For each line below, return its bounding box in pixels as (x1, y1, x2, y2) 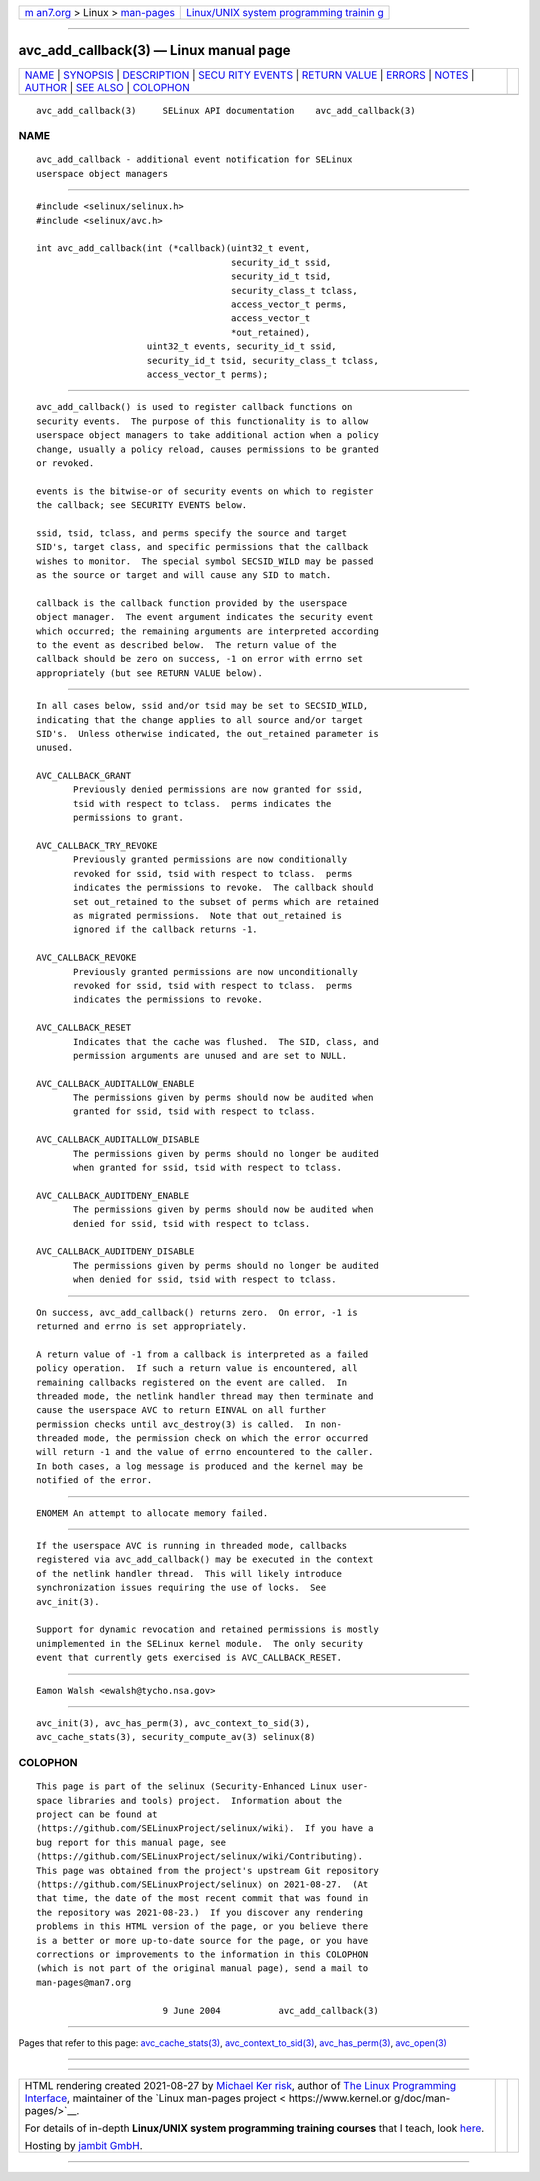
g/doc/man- (393, 2091, 451, 2105)
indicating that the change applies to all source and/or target (36, 714, 364, 725)
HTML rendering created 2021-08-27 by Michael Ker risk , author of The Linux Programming (24, 2079, 457, 2093)
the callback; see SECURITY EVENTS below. (36, 500, 248, 511)
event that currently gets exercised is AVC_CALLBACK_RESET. (36, 1652, 342, 1664)
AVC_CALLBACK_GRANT (36, 770, 132, 782)
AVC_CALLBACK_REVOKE (36, 952, 137, 964)
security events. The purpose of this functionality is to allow (36, 415, 369, 427)
